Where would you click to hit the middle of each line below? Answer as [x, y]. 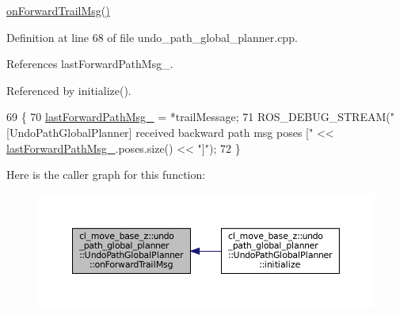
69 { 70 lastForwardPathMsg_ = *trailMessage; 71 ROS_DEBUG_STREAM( [198, 117]
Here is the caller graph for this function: [106, 175]
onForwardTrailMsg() [58, 10]
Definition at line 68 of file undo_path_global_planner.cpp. [152, 37]
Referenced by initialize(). [69, 90]
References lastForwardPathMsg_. [90, 64]
